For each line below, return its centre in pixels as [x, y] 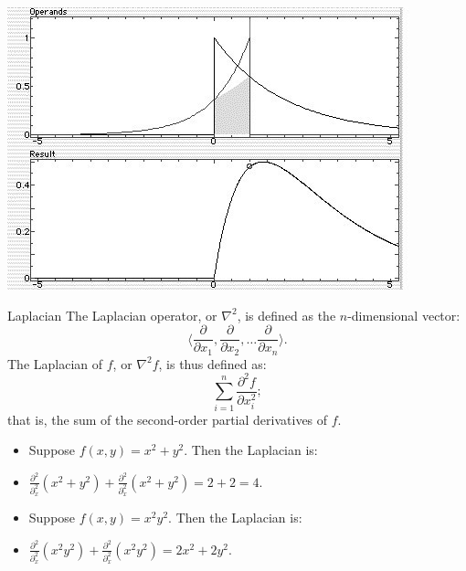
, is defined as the [286, 315]
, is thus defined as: [212, 363]
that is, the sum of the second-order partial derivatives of [168, 419]
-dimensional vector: [404, 315]
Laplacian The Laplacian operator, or [112, 315]
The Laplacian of [55, 363]
